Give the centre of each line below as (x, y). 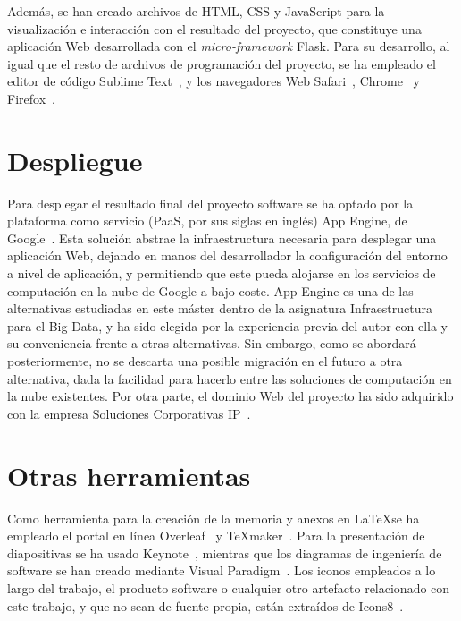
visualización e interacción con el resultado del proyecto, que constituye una (214, 28)
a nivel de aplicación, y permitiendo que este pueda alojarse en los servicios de (222, 273)
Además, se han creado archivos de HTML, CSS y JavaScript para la (196, 11)
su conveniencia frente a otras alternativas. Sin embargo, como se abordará (212, 343)
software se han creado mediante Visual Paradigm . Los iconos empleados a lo (222, 570)
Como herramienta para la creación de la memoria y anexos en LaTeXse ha (214, 518)
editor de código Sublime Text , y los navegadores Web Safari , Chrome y (214, 81)
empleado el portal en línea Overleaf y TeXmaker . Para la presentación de (216, 536)
